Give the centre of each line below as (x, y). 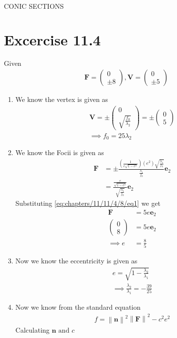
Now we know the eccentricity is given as (76, 261)
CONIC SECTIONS (34, 6)
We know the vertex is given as (62, 99)
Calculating (32, 330)
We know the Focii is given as (60, 152)
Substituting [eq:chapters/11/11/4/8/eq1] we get (88, 203)
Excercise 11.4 (53, 39)
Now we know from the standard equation (78, 307)
